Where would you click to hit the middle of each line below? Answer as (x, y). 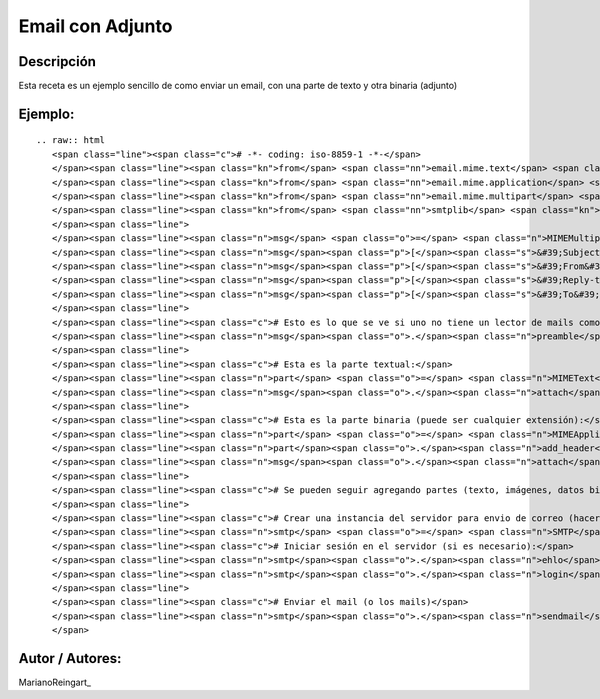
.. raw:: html (70, 140)
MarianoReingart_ (55, 682)
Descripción (57, 61)
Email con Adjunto (95, 26)
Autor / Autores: (70, 658)
